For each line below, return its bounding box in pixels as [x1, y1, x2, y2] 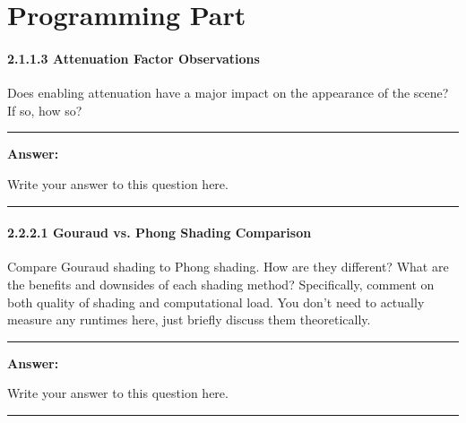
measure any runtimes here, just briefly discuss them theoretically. [7, 310, 371, 329]
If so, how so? [7, 100, 82, 119]
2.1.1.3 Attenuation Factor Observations [7, 48, 260, 67]
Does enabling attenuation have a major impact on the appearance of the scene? [7, 83, 449, 102]
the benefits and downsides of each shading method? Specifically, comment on [7, 274, 435, 293]
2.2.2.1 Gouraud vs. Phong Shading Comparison [7, 223, 312, 242]
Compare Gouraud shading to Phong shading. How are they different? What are [7, 257, 449, 276]
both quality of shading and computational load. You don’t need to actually [7, 292, 425, 311]
